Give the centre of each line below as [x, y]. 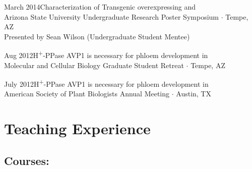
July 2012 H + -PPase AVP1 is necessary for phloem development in [106, 83]
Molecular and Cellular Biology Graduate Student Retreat [94, 65]
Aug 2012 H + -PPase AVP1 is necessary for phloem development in [106, 54]
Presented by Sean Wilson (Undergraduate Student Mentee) [97, 36]
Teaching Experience [77, 128]
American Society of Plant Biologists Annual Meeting [87, 94]
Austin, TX [194, 94]
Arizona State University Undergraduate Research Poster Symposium [111, 16]
